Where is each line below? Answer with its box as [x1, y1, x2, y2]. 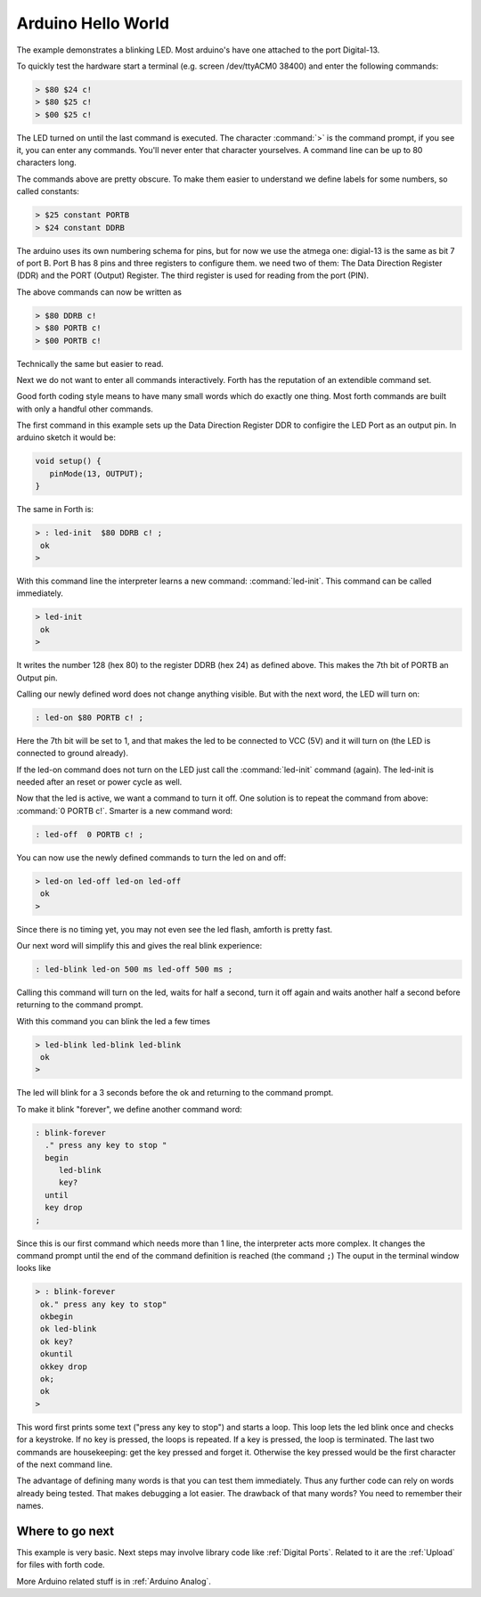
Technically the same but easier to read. [16, 358, 164, 369]
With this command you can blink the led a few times [16, 1015, 211, 1026]
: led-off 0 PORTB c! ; [35, 829, 144, 839]
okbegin [40, 1312, 74, 1322]
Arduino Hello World [16, 13, 170, 33]
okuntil [40, 1349, 74, 1359]
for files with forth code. [16, 1560, 106, 1570]
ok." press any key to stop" [40, 1299, 167, 1309]
